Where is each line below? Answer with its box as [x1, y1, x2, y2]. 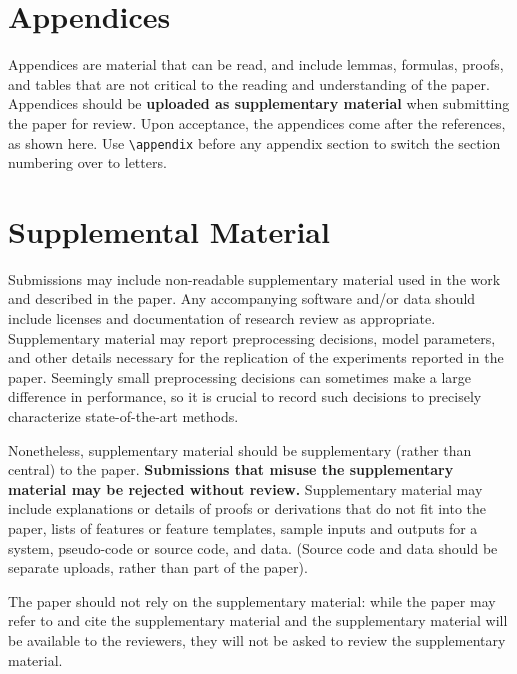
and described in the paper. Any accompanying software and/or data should [8, 288, 476, 309]
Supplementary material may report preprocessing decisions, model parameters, [8, 327, 496, 348]
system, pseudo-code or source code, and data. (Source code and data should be [8, 537, 498, 558]
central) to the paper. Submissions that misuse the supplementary [8, 459, 454, 480]
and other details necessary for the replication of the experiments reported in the [8, 347, 504, 368]
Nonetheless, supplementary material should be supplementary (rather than [8, 439, 472, 460]
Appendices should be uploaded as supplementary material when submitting [8, 93, 510, 114]
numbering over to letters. [8, 152, 167, 173]
